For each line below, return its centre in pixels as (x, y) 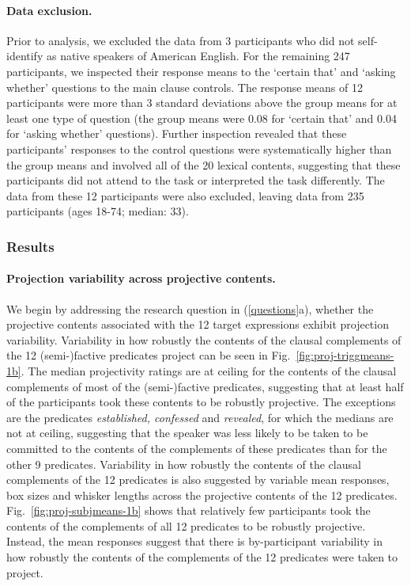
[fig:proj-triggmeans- (345, 355)
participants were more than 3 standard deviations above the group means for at (202, 103)
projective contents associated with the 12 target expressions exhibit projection (198, 324)
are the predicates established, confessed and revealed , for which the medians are (200, 417)
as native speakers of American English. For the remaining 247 (198, 56)
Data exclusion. (49, 10)
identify (25, 56)
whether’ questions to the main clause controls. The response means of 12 (185, 87)
